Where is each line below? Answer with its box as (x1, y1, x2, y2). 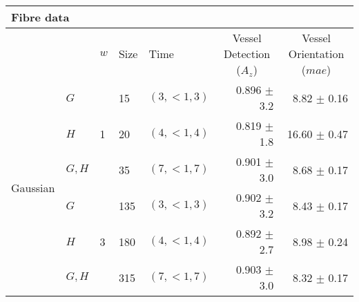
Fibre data (11, 9, 70, 25)
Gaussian (11, 179, 55, 196)
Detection (223, 46, 271, 62)
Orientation (288, 46, 345, 62)
